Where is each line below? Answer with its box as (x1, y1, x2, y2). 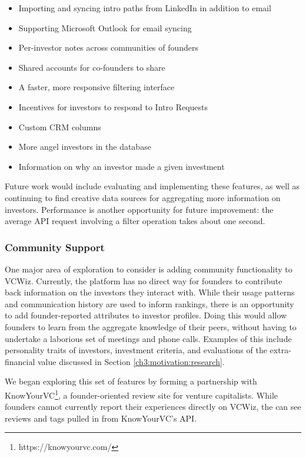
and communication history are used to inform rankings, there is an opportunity (5, 297, 294, 310)
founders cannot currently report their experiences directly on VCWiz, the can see (5, 400, 301, 413)
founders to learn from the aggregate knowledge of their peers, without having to (5, 320, 297, 333)
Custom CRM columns (18, 120, 101, 133)
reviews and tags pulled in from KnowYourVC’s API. (5, 412, 197, 424)
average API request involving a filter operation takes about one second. (5, 215, 265, 227)
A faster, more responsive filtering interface (18, 81, 175, 93)
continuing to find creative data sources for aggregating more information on (5, 191, 281, 203)
